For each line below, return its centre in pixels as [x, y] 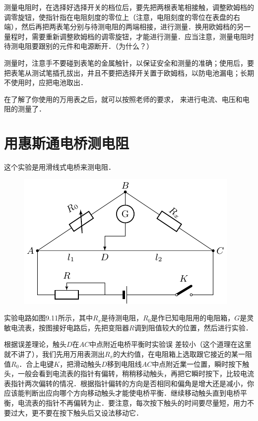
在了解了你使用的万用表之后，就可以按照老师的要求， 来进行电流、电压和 [123, 99]
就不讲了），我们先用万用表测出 [54, 354]
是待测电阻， [122, 318]
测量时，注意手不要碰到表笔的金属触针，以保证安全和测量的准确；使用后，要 [129, 62]
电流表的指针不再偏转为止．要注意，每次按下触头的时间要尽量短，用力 [132, 403]
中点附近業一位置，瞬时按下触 [201, 364]
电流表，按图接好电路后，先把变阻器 [70, 327]
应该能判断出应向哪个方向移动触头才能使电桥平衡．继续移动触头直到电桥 [122, 393]
